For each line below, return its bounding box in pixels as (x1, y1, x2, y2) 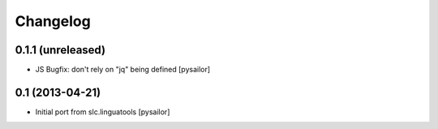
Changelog (15, 12, 91, 30)
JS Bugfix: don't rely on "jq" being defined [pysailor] (35, 65, 211, 75)
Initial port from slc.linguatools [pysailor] (35, 106, 170, 117)
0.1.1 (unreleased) (15, 43, 105, 57)
